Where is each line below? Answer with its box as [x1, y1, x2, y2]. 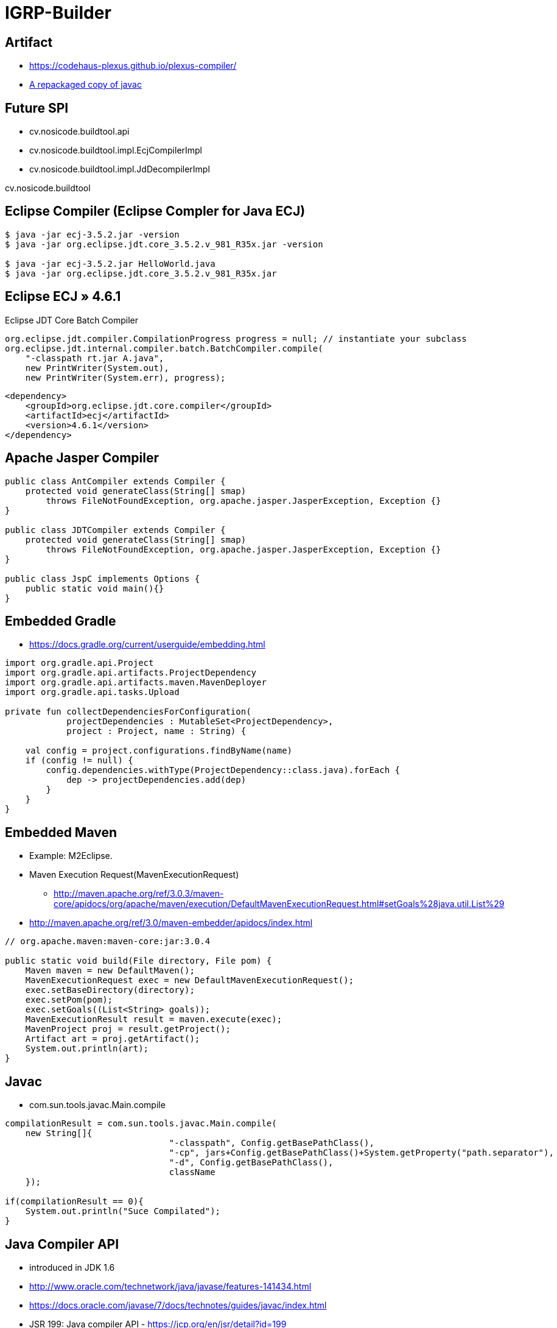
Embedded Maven [5, 824, 117, 840]
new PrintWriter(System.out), [25, 362, 169, 373]
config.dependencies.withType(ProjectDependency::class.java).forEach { [46, 765, 401, 775]
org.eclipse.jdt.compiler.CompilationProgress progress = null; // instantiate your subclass [5, 333, 467, 344]
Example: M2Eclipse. [29, 850, 113, 861]
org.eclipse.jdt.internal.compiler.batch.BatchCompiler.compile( [5, 343, 323, 353]
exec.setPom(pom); [25, 995, 113, 1005]
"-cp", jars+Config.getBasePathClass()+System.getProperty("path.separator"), [169, 1148, 554, 1158]
